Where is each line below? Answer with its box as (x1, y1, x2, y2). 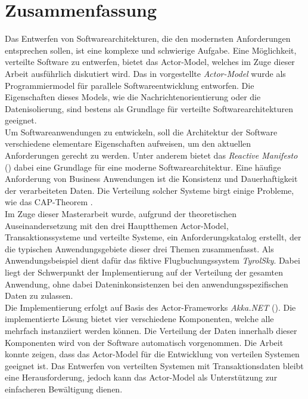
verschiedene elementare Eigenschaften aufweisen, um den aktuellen (5, 137, 251, 150)
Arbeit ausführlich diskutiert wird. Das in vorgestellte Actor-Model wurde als (5, 67, 286, 79)
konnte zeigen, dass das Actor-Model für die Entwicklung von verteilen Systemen (5, 348, 300, 360)
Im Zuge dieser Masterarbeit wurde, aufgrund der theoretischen (5, 208, 237, 220)
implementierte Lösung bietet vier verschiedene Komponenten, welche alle (5, 313, 274, 325)
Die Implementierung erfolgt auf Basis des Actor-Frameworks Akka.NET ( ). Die (5, 301, 296, 313)
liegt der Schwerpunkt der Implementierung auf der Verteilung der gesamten (5, 266, 284, 278)
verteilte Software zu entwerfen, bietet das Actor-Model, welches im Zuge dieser (5, 55, 295, 68)
